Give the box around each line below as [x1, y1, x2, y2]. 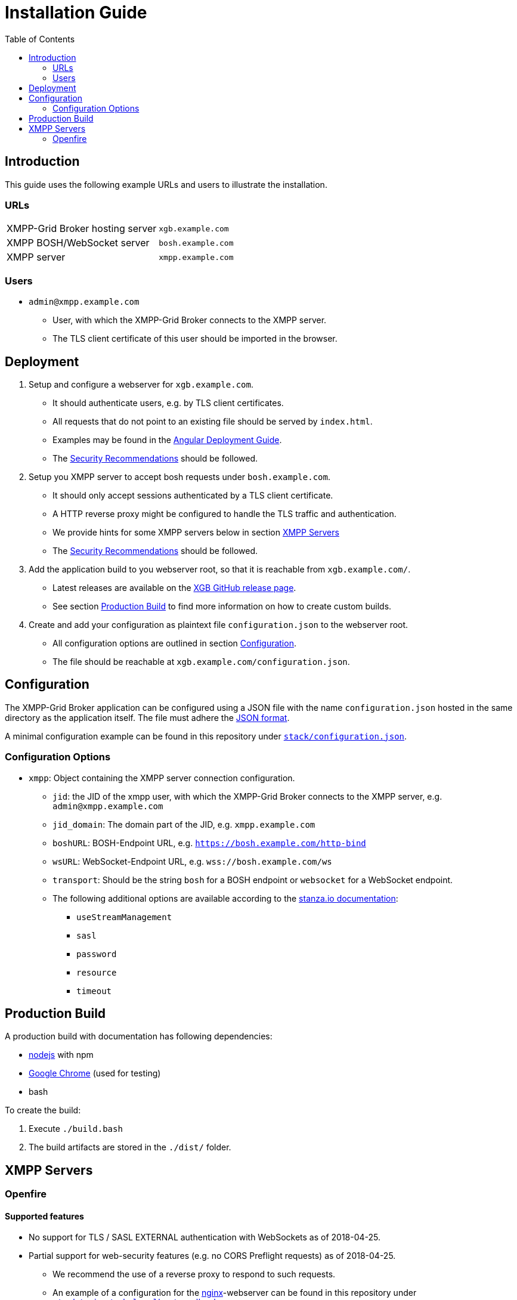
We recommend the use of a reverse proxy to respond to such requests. [52, 1269, 336, 1280]
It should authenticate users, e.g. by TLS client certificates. [52, 397, 284, 408]
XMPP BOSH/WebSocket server [7, 237, 150, 249]
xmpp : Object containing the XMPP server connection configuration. [29, 772, 295, 783]
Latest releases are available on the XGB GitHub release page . [52, 582, 296, 593]
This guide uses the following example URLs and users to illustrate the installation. [5, 179, 327, 190]
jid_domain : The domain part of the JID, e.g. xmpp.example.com [52, 819, 315, 829]
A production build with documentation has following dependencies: [5, 1031, 273, 1042]
